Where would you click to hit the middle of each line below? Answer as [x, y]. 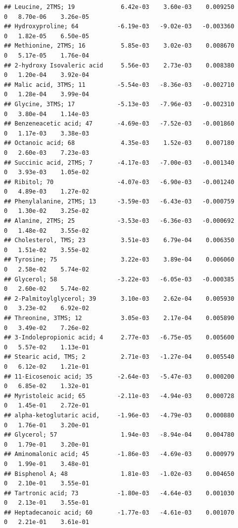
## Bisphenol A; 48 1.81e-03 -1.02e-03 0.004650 [119, 474]
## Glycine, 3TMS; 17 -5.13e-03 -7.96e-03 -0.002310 [119, 104]
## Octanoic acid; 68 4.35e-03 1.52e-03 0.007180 [119, 143]
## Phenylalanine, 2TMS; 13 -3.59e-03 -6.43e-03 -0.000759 [119, 201]
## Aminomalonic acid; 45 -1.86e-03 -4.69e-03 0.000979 [119, 454]
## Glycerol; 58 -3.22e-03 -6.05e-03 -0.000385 [119, 279]
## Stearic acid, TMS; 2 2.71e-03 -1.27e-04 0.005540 [119, 357]
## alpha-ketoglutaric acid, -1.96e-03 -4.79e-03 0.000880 [119, 415]
